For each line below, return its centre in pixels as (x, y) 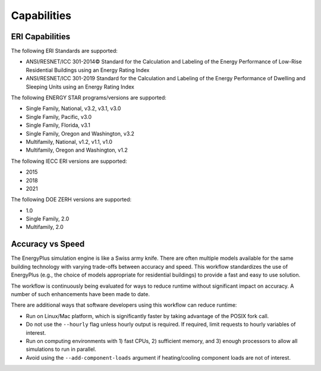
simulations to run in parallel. (61, 349)
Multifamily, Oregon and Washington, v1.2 (77, 150)
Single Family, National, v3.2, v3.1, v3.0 (73, 109)
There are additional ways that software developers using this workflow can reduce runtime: (124, 305)
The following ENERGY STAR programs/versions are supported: (89, 98)
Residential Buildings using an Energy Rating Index (88, 70)
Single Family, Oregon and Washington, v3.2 (80, 133)
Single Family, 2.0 (48, 219)
